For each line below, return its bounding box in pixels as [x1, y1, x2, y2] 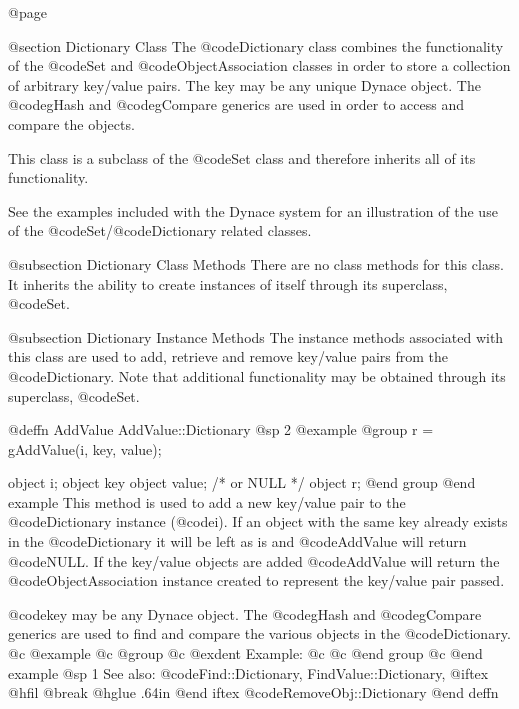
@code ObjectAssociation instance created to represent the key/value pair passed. [8, 570, 505, 591]
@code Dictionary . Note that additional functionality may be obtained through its [8, 365, 506, 386]
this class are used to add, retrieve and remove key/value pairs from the [8, 346, 449, 367]
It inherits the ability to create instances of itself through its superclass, [8, 273, 448, 294]
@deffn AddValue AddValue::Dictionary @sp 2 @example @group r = [8, 419, 434, 440]
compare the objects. [8, 113, 135, 134]
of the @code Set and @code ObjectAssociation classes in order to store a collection [8, 55, 511, 76]
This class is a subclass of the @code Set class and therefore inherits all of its [8, 147, 476, 168]
